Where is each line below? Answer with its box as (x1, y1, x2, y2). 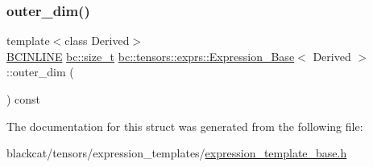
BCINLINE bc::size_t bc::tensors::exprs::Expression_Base (6, 47, 295, 64)
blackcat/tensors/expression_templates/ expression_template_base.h (6, 145, 347, 161)
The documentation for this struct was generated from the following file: (6, 117, 363, 134)
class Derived (64, 32, 130, 49)
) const (6, 91, 41, 107)
